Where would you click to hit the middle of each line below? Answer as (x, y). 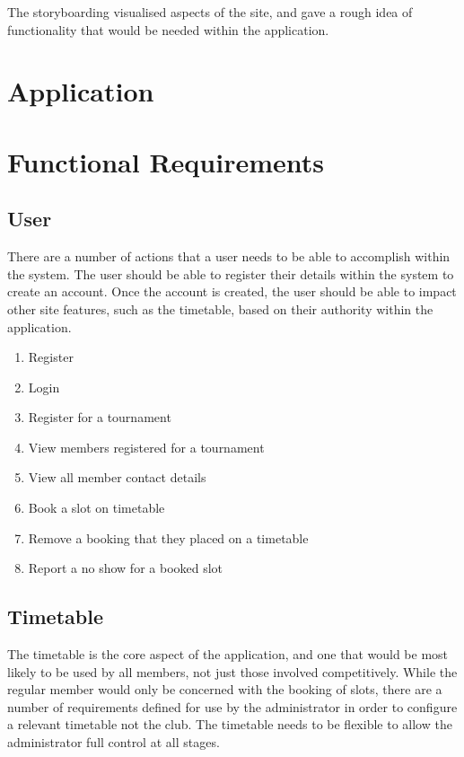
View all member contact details (117, 477)
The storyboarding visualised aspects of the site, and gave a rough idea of (210, 12)
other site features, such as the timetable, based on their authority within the (220, 308)
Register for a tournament (100, 417)
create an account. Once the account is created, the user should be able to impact (232, 291)
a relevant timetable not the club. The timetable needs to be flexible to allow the (230, 724)
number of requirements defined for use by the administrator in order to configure (232, 706)
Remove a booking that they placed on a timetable (168, 537)
